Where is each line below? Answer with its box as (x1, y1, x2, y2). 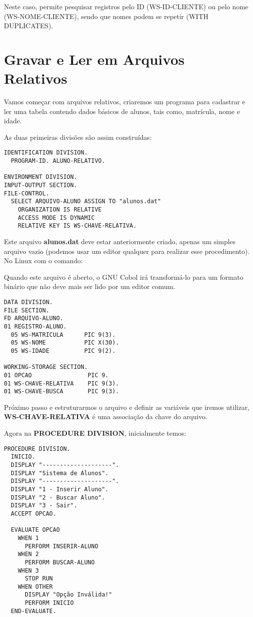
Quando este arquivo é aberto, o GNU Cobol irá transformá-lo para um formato (4, 271, 243, 282)
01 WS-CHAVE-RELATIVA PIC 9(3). (4, 380, 119, 387)
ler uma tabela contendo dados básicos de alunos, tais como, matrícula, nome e (4, 106, 240, 116)
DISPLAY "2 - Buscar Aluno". (11, 494, 105, 501)
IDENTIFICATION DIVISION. (4, 149, 88, 156)
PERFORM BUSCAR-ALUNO (24, 559, 95, 566)
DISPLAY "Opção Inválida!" (24, 591, 112, 598)
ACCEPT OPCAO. (11, 510, 57, 517)
